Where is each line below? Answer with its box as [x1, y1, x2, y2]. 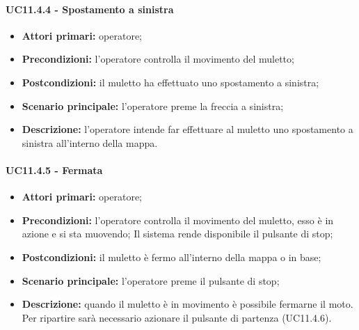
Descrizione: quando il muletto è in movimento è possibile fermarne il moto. [22, 297, 353, 311]
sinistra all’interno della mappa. [22, 135, 158, 150]
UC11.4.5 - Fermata [6, 162, 103, 177]
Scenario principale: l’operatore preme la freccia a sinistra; [22, 98, 284, 113]
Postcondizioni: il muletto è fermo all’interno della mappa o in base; [22, 249, 321, 264]
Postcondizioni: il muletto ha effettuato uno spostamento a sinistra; [22, 74, 319, 89]
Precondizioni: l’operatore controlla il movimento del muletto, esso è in [22, 212, 334, 227]
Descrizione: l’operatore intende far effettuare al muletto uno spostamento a [22, 122, 353, 136]
